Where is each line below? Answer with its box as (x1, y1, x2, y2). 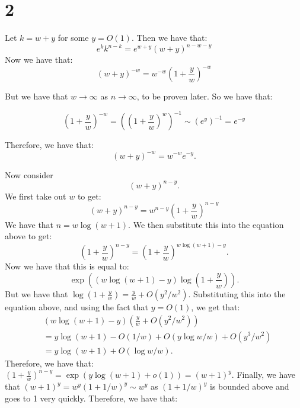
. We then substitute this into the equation (128, 218, 284, 230)
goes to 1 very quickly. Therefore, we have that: (5, 391, 178, 404)
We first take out (5, 189, 66, 202)
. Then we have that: (131, 31, 208, 44)
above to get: (5, 230, 52, 242)
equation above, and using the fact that (5, 300, 148, 313)
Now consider (5, 168, 53, 181)
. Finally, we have (231, 368, 296, 381)
